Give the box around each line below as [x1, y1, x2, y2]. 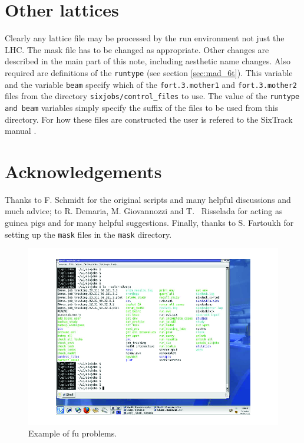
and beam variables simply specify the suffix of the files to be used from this [5, 101, 279, 113]
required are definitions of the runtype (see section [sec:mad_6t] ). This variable [5, 66, 293, 78]
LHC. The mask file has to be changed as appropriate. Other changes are [5, 43, 269, 55]
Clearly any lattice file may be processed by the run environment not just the [5, 32, 285, 44]
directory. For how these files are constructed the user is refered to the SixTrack [5, 113, 293, 125]
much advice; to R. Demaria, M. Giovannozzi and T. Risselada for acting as [5, 205, 283, 217]
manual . [5, 124, 37, 137]
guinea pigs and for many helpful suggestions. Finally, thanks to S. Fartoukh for [5, 216, 294, 229]
